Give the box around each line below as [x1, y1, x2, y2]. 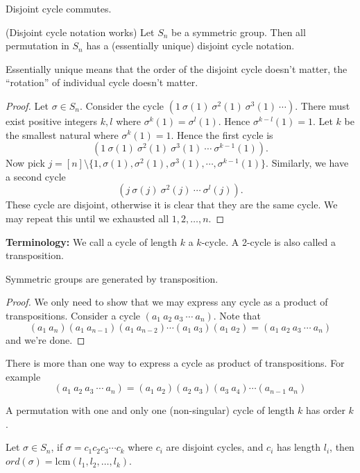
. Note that [213, 308, 261, 322]
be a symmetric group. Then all [171, 24, 306, 39]
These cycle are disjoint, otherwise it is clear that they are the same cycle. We [6, 197, 338, 212]
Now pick [6, 156, 45, 170]
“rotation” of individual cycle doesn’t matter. [6, 75, 198, 90]
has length [276, 440, 321, 454]
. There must [295, 98, 350, 113]
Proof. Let [6, 98, 49, 113]
